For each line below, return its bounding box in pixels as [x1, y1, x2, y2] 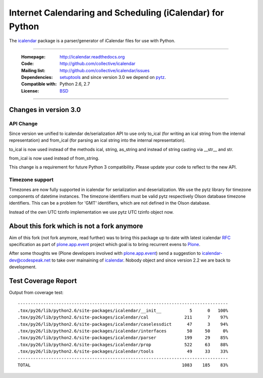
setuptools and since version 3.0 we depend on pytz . [59, 74, 166, 80]
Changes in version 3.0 [9, 105, 81, 114]
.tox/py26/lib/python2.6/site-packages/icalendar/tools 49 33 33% [18, 349, 228, 354]
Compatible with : [21, 81, 57, 87]
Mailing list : [21, 67, 46, 73]
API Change [9, 120, 38, 127]
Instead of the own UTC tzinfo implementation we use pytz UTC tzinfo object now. [9, 209, 174, 215]
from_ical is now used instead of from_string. [9, 155, 99, 161]
